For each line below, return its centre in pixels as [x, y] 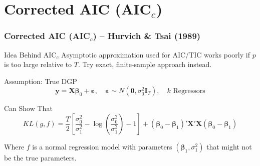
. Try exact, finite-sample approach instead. [145, 64]
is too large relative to [38, 64]
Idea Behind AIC [30, 54]
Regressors [189, 91]
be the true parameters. [40, 157]
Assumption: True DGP [41, 81]
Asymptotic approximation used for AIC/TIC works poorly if [156, 54]
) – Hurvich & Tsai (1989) [147, 36]
